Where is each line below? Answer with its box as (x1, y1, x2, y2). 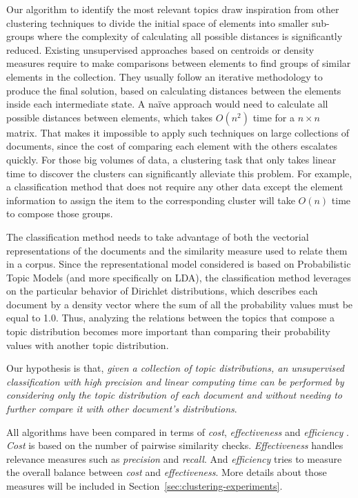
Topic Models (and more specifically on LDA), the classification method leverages (6, 270, 351, 284)
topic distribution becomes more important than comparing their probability (6, 324, 330, 339)
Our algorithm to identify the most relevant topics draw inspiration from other (6, 2, 339, 16)
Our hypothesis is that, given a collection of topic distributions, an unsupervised (6, 361, 345, 375)
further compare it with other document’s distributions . (6, 401, 237, 416)
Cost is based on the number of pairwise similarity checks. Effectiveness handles (6, 438, 344, 452)
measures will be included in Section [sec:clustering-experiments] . (6, 479, 283, 492)
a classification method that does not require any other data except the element (6, 179, 344, 194)
